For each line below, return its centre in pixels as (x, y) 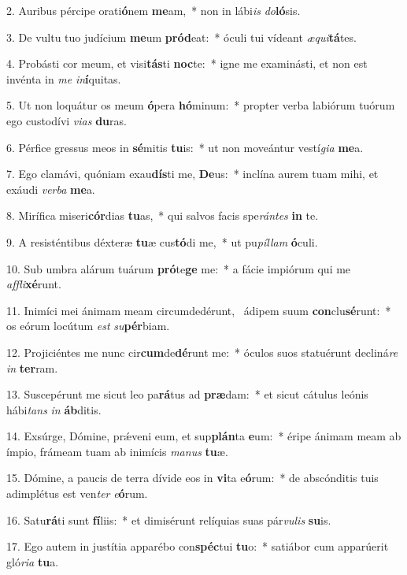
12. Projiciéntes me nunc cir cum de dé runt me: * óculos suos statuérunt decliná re (202, 352)
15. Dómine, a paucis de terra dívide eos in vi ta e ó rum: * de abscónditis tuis (192, 478)
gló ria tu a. (33, 561)
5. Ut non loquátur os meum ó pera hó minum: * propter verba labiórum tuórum (201, 105)
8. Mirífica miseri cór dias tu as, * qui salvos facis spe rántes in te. (163, 215)
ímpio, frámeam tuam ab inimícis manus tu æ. (117, 451)
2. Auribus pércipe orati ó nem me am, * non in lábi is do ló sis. (154, 10)
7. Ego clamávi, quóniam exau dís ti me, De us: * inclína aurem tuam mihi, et (192, 174)
